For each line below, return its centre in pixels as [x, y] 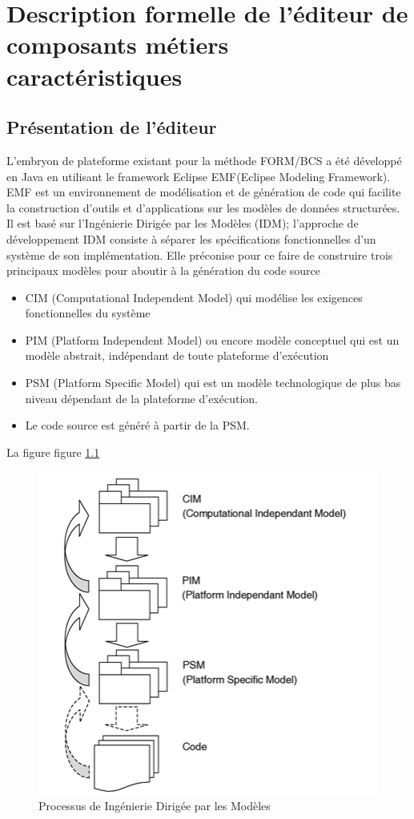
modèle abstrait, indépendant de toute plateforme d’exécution [177, 355]
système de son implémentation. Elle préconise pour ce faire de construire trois [200, 254]
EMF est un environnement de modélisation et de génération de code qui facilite [204, 192]
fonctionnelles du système [88, 313]
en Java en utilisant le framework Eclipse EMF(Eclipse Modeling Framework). [199, 176]
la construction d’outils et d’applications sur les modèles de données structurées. [203, 207]
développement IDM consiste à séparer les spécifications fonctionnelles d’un [191, 238]
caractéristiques [94, 76]
